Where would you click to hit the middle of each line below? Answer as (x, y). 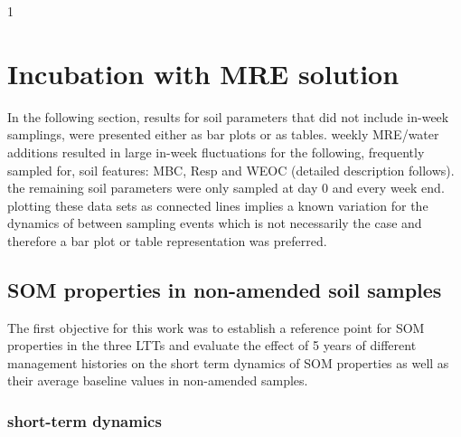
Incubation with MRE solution (203, 73)
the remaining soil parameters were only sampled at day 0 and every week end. (226, 188)
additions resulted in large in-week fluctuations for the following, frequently (216, 152)
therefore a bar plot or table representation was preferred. (167, 240)
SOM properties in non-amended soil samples (225, 289)
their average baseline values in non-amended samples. (158, 380)
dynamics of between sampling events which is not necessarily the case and (215, 223)
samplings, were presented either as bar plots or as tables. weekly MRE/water (223, 134)
